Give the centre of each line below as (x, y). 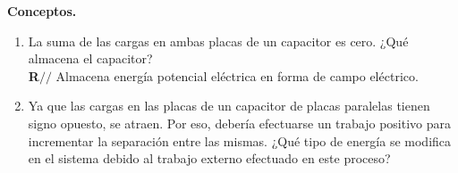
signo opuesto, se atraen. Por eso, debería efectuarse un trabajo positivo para (240, 123)
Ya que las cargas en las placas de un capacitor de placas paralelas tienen (229, 106)
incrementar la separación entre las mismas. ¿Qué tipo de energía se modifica (240, 140)
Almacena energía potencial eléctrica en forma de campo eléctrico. (237, 75)
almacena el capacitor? (90, 58)
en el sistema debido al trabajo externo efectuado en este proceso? (209, 158)
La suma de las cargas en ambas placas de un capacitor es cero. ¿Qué (218, 41)
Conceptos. (42, 11)
